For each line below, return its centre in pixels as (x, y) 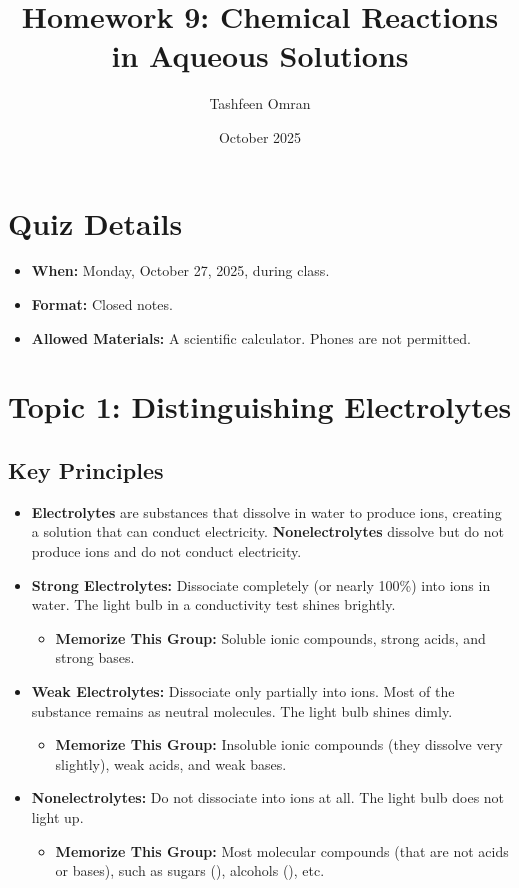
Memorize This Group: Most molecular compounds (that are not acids (282, 850)
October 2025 (260, 136)
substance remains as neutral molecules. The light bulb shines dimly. (242, 710)
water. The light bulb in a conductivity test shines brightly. (213, 604)
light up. (57, 816)
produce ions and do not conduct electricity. (166, 550)
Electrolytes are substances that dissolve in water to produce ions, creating (266, 511)
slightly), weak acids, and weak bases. (171, 763)
